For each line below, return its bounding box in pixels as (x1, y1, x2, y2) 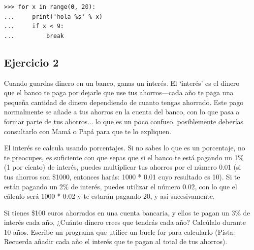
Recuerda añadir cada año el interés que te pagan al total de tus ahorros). (4, 236, 227, 247)
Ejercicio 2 (4, 54, 59, 70)
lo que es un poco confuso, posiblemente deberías (95, 116, 244, 126)
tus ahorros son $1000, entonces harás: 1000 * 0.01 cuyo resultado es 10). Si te (4, 171, 240, 181)
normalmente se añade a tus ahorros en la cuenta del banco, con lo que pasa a (4, 107, 240, 117)
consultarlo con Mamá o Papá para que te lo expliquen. (4, 126, 171, 136)
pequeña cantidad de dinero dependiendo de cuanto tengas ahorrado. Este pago (4, 97, 244, 107)
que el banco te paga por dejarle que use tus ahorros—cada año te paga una (4, 87, 234, 98)
